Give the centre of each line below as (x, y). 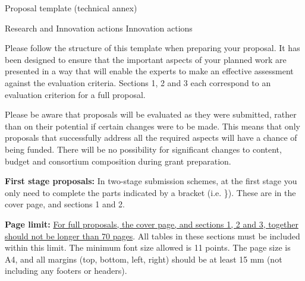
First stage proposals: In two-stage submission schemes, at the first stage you (151, 181)
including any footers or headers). (66, 271)
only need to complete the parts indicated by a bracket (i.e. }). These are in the (150, 192)
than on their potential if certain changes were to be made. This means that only (152, 126)
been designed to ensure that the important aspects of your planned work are (146, 59)
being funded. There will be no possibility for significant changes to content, (143, 149)
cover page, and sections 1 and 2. (65, 204)
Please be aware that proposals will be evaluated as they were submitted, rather (151, 114)
